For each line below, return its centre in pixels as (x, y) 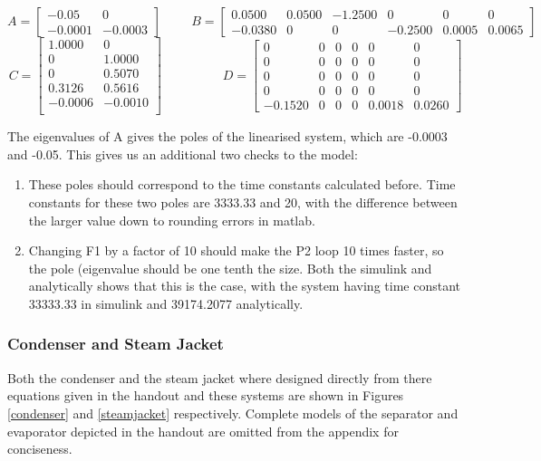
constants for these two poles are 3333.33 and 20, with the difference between (243, 202)
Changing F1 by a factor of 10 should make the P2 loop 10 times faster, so (236, 250)
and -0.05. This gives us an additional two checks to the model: (183, 154)
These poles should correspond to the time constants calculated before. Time (242, 184)
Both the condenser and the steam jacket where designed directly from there (220, 377)
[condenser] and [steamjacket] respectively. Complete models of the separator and (233, 413)
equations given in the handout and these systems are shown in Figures (206, 395)
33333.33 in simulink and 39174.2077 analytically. (166, 303)
